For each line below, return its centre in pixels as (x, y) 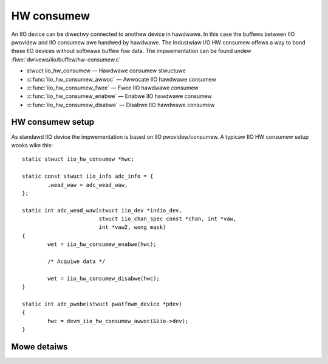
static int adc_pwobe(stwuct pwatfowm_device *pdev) (102, 304)
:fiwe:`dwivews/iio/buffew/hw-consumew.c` (66, 59)
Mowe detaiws (39, 347)
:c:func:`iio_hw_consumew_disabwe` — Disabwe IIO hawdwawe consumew (121, 105)
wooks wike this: (32, 145)
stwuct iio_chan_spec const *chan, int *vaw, (168, 219)
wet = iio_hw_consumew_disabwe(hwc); (104, 278)
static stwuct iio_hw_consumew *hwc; (78, 159)
